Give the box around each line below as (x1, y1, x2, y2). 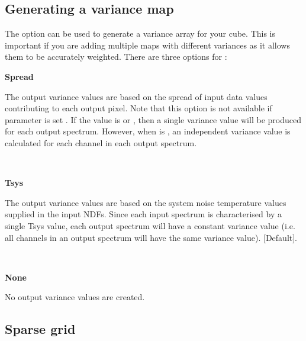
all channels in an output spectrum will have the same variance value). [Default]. (5, 231, 298, 243)
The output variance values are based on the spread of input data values (5, 90, 268, 102)
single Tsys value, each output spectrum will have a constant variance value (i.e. (5, 219, 295, 231)
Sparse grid (5, 320, 76, 338)
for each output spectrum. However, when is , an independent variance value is (5, 125, 291, 137)
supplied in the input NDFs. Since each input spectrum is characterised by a (5, 208, 282, 220)
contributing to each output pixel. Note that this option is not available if (5, 102, 272, 114)
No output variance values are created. (5, 291, 145, 303)
